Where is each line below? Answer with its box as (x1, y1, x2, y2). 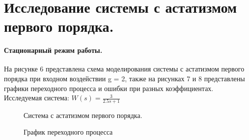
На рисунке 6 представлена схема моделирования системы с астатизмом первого (4, 64, 245, 74)
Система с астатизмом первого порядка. (24, 110, 142, 120)
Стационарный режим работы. (4, 45, 103, 55)
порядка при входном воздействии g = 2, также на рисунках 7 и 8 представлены (4, 73, 245, 83)
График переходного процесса (24, 127, 113, 137)
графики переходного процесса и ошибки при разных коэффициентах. (4, 83, 214, 93)
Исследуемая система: (4, 93, 69, 103)
